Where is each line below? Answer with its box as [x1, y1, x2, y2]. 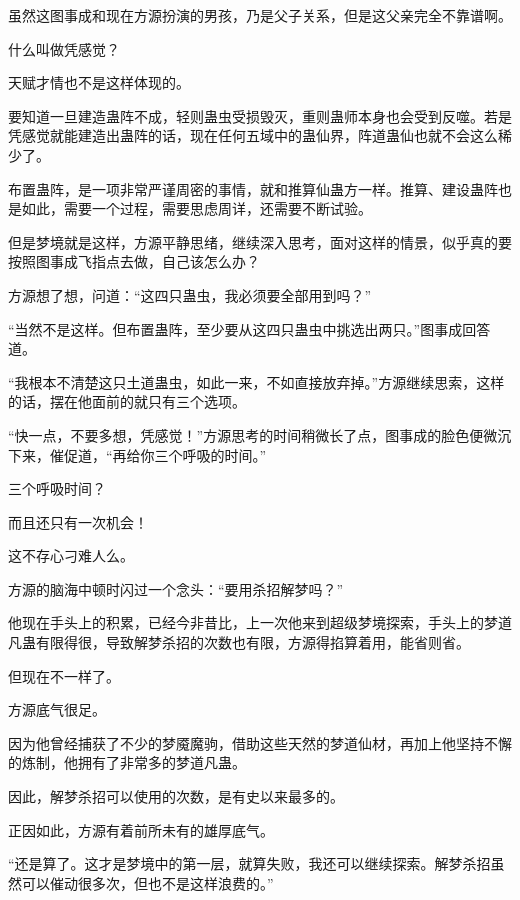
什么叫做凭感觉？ [8, 38, 120, 59]
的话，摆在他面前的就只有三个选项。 [8, 391, 246, 412]
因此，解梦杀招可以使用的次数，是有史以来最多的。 [8, 786, 344, 807]
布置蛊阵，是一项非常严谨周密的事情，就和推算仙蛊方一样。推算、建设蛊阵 [8, 178, 498, 199]
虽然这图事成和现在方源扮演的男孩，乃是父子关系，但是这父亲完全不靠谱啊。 [8, 5, 512, 25]
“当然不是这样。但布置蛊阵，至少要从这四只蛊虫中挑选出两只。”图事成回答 [8, 318, 491, 339]
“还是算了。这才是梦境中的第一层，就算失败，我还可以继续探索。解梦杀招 [8, 853, 491, 874]
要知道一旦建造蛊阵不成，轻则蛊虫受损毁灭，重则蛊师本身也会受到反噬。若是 [8, 105, 512, 126]
